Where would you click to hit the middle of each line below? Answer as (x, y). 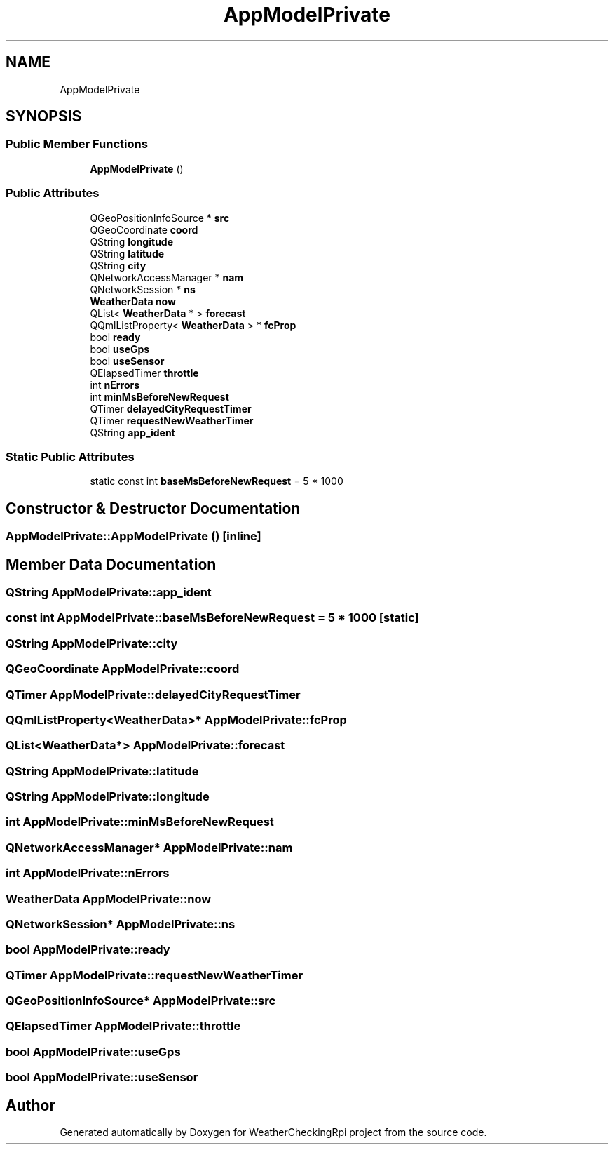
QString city (118, 265)
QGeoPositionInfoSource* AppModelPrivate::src (141, 1001)
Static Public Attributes (70, 456)
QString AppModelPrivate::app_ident (109, 592)
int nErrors (115, 385)
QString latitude (127, 253)
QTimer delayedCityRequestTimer (171, 408)
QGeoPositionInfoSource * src (160, 218)
